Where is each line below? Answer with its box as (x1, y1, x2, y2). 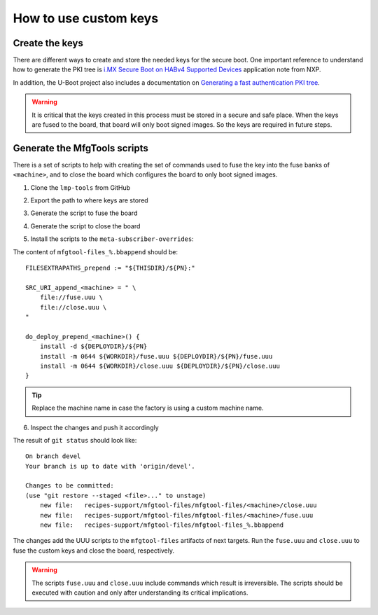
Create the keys (13, 37, 83, 49)
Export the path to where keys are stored (30, 196, 148, 205)
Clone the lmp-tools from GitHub (30, 183, 131, 192)
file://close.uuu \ (39, 303, 107, 311)
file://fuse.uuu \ (39, 293, 104, 301)
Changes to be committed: (25, 482, 115, 490)
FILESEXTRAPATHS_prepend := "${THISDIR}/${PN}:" (25, 264, 195, 272)
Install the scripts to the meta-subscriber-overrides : (30, 235, 194, 243)
